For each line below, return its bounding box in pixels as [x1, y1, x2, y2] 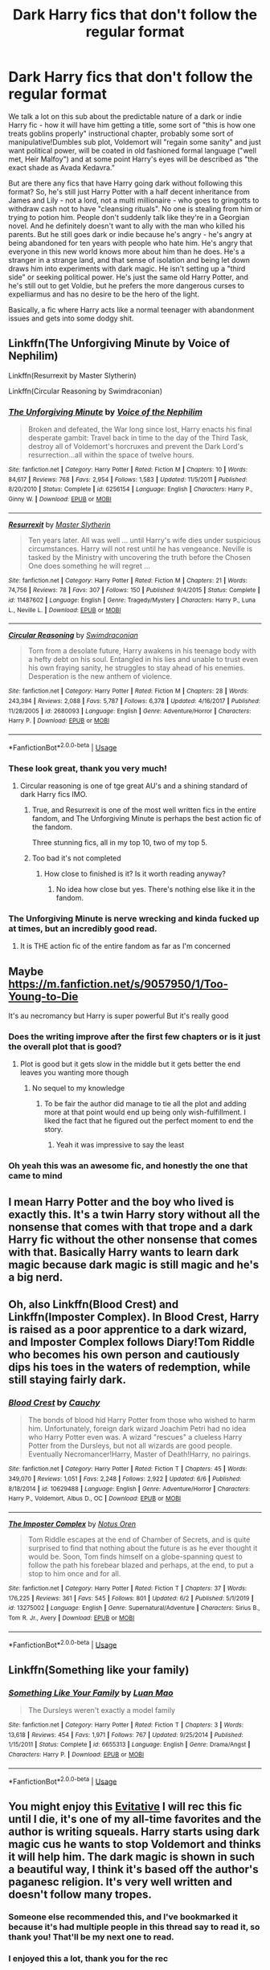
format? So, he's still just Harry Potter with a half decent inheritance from [8, 186, 251, 196]
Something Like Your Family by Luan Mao [8, 1687, 174, 1698]
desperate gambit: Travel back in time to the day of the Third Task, [27, 433, 249, 443]
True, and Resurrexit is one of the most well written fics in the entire [31, 805, 257, 815]
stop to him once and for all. [27, 1568, 121, 1578]
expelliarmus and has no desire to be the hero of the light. [8, 289, 199, 299]
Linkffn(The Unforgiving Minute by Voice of [8, 337, 231, 350]
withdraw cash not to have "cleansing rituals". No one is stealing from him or [8, 203, 262, 214]
